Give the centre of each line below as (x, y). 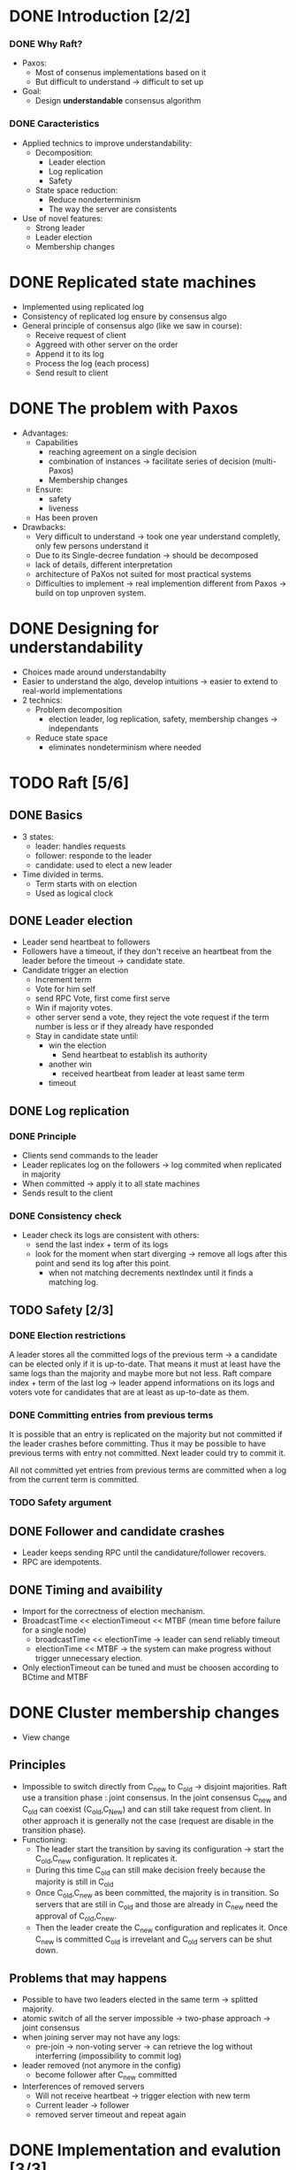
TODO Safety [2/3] (61, 1310)
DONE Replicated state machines (133, 282)
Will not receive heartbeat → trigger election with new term (142, 2096)
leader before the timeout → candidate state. (103, 961)
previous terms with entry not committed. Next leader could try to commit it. (147, 1453)
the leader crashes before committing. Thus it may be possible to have (138, 1443)
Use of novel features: (62, 218)
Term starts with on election (86, 883)
